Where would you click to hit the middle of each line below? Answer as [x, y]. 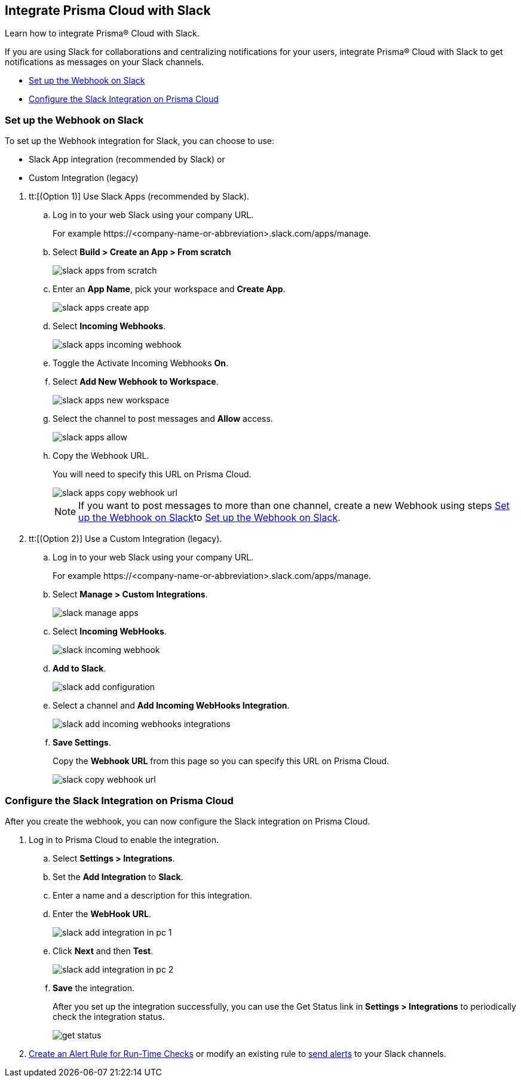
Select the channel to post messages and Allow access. [163, 419]
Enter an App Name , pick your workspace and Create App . [169, 289]
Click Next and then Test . [103, 951]
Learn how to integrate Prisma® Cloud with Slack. [102, 33]
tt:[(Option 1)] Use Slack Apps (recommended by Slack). [139, 197]
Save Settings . [82, 743]
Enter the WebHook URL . [102, 914]
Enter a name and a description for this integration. [152, 895]
